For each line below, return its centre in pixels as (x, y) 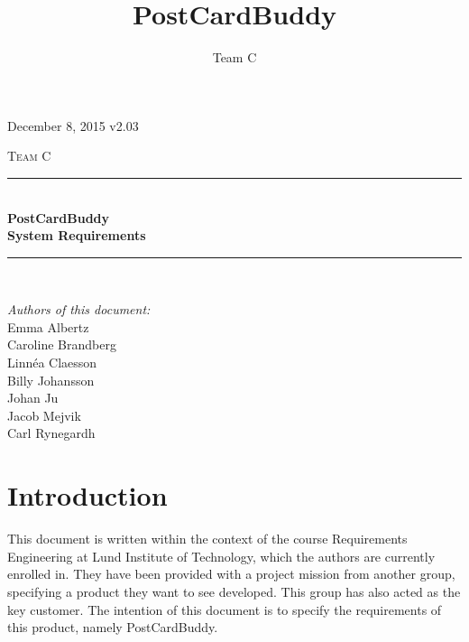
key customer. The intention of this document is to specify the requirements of (225, 609)
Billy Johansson (51, 380)
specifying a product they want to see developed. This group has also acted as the (234, 591)
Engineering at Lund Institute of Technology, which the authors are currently (221, 556)
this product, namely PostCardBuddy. (113, 627)
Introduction (87, 495)
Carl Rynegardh (51, 433)
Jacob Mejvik (44, 415)
